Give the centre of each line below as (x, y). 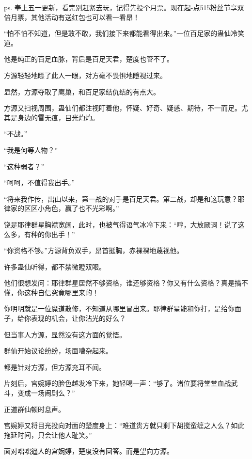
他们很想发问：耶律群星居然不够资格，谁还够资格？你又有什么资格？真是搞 (123, 283)
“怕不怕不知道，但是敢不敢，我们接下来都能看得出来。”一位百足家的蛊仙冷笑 (124, 33)
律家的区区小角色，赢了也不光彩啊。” (62, 208)
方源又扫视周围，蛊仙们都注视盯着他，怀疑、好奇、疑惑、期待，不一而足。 (123, 108)
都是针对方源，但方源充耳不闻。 (55, 367)
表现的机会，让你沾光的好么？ (78, 318)
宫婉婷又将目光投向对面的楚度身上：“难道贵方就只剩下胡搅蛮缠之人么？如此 (124, 425)
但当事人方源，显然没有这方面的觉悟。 (65, 334)
